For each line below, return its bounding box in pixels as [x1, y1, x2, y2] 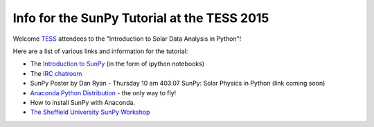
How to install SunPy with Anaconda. [30, 98, 135, 106]
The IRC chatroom [30, 69, 82, 77]
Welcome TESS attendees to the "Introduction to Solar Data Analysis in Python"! [12, 35, 242, 43]
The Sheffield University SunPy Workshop [30, 108, 150, 117]
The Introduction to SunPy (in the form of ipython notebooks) [30, 59, 205, 68]
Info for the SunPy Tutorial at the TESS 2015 [12, 10, 269, 26]
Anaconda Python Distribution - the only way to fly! [30, 88, 177, 97]
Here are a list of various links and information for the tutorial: [12, 47, 188, 55]
